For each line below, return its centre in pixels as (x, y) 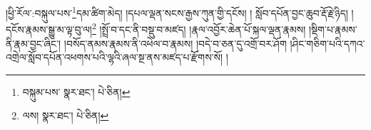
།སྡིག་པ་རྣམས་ (333, 29)
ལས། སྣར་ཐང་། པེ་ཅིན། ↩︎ (66, 115)
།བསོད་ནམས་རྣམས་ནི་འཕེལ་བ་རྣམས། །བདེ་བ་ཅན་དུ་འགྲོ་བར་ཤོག (175, 43)
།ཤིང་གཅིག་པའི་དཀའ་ (327, 43)
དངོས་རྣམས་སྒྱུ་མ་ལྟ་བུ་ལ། (49, 29)
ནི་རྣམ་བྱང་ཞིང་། (34, 43)
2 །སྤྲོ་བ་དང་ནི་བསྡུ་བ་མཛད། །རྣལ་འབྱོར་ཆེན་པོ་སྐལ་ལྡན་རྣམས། (199, 28)
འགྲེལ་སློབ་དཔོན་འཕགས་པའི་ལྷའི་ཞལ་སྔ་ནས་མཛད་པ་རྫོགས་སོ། (115, 57)
